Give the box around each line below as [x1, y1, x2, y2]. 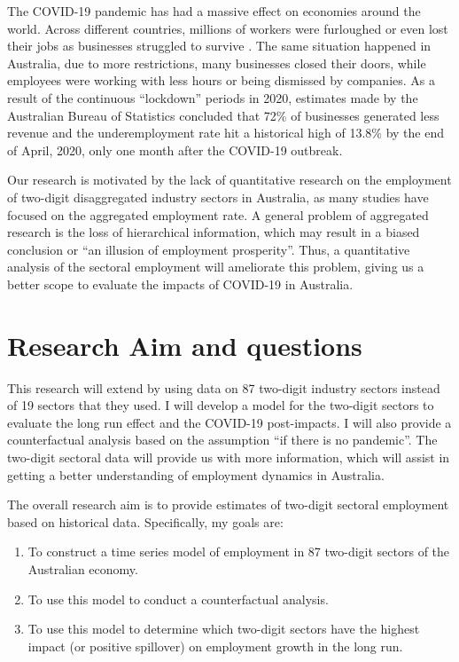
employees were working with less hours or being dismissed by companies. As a [7, 71, 435, 90]
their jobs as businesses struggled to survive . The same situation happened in [7, 36, 432, 55]
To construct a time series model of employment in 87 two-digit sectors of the [27, 542, 450, 561]
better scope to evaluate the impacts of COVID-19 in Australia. [7, 274, 354, 293]
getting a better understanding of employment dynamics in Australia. [7, 465, 385, 484]
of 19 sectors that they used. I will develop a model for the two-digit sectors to [7, 396, 434, 414]
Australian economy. [27, 559, 138, 578]
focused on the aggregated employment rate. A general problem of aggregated [7, 205, 429, 224]
